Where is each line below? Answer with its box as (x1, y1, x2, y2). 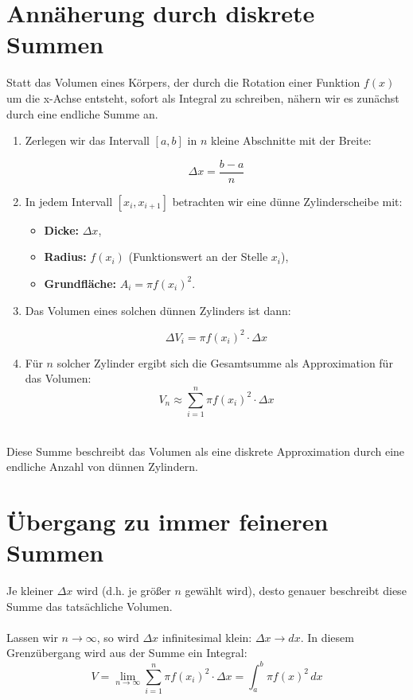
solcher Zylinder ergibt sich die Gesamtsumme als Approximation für (56, 354, 393, 371)
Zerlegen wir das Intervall (25, 132, 150, 149)
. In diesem (300, 628, 354, 645)
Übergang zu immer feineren (6, 504, 329, 537)
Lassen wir (6, 628, 58, 645)
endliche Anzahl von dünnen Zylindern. (6, 458, 198, 475)
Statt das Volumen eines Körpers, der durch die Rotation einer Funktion (6, 74, 360, 91)
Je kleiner (6, 582, 53, 599)
